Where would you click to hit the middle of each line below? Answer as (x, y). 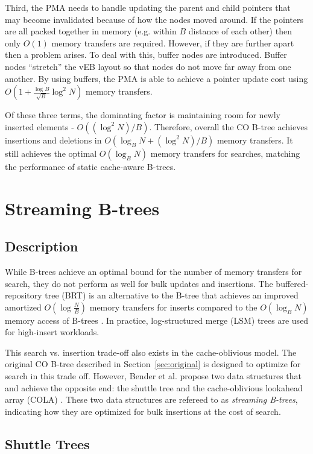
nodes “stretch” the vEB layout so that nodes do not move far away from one (148, 66)
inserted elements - (40, 126)
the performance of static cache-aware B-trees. (90, 166)
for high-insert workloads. (52, 332)
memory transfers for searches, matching (225, 153)
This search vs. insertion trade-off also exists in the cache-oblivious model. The (151, 352)
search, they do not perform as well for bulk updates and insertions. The (139, 283)
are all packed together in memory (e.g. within (91, 31)
